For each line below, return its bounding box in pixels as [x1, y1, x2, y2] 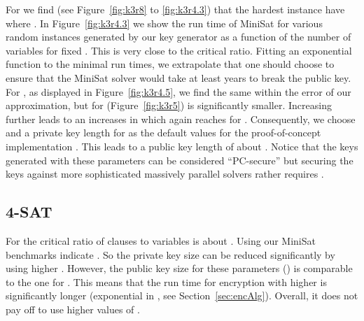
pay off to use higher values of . [6, 301, 140, 316]
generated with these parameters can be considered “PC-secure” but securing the [6, 152, 353, 167]
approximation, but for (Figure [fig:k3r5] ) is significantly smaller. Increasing [6, 98, 332, 113]
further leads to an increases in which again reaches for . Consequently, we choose [6, 111, 356, 126]
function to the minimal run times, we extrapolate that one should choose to [6, 57, 335, 71]
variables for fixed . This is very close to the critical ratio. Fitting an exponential [6, 43, 352, 57]
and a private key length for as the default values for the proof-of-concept [6, 125, 321, 140]
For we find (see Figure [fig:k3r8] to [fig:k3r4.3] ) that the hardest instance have [6, 2, 345, 16]
